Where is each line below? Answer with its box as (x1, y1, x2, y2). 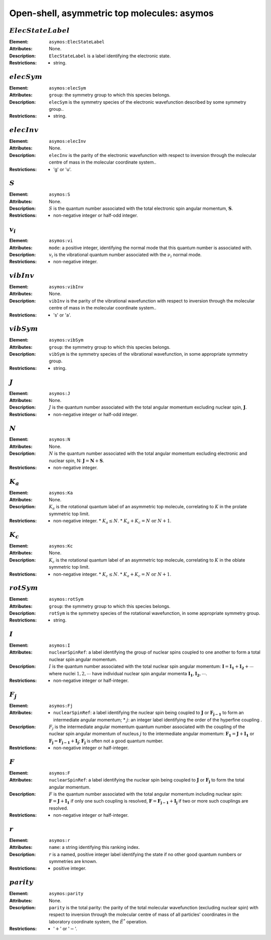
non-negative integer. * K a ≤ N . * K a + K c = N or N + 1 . (53, 518, 172, 525)
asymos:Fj (49, 702, 73, 709)
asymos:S (49, 192, 70, 197)
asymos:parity (49, 891, 84, 897)
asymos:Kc (49, 543, 73, 549)
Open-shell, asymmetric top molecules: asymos (9, 8, 214, 19)
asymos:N (49, 437, 70, 442)
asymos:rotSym (49, 596, 84, 602)
